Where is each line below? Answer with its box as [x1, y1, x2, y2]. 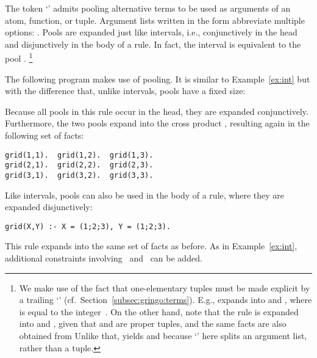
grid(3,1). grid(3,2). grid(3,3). [5, 170, 154, 180]
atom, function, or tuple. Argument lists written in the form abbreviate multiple [5, 13, 305, 26]
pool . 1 [5, 50, 33, 65]
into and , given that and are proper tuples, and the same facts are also [19, 317, 287, 330]
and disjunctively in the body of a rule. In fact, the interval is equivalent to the [5, 37, 301, 50]
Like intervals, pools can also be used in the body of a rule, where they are [5, 188, 284, 201]
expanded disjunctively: [5, 200, 93, 213]
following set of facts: [5, 129, 84, 141]
